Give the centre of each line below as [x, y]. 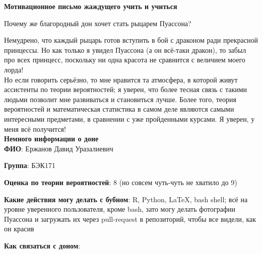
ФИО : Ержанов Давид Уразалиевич [59, 148]
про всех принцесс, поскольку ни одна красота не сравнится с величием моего [125, 60]
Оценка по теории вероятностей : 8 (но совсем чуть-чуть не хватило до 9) [121, 182]
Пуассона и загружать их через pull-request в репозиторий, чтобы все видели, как [130, 219]
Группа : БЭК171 [30, 165]
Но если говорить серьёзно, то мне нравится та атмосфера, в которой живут [121, 79]
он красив [19, 229]
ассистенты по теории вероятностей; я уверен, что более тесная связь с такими [126, 89]
